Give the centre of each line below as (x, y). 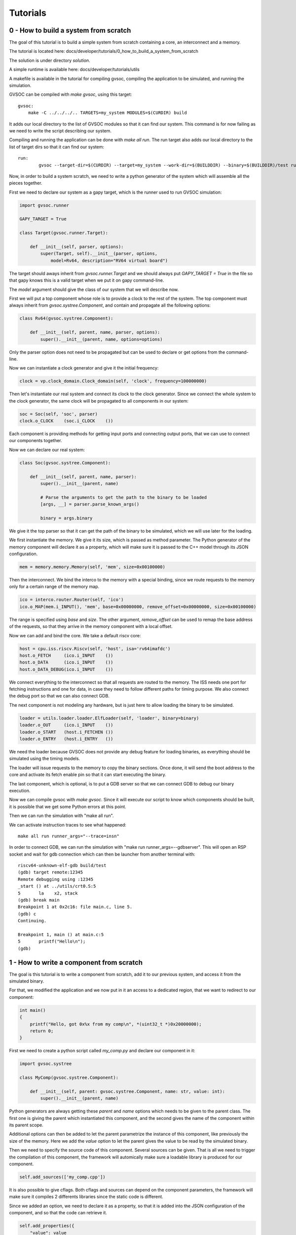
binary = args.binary (66, 518)
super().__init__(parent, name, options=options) (101, 339)
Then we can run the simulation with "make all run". (61, 816)
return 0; (42, 1031)
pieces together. (26, 183)
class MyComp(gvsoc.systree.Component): (69, 1078)
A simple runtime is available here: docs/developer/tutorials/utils (74, 70)
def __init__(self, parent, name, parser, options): (95, 332)
